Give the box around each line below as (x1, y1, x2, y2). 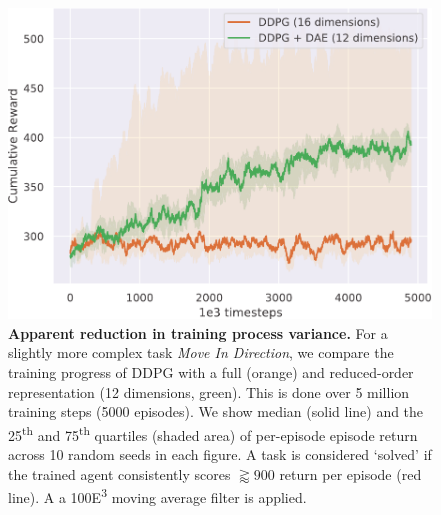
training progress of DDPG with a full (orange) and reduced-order (8, 362, 414, 383)
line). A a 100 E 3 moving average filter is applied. (8, 484, 307, 507)
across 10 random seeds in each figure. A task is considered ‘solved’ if (8, 444, 432, 465)
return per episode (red (279, 463, 422, 484)
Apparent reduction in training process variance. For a (8, 322, 388, 343)
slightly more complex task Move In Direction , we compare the (8, 342, 394, 363)
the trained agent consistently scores (8, 463, 231, 484)
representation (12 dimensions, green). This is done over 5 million (8, 381, 410, 402)
